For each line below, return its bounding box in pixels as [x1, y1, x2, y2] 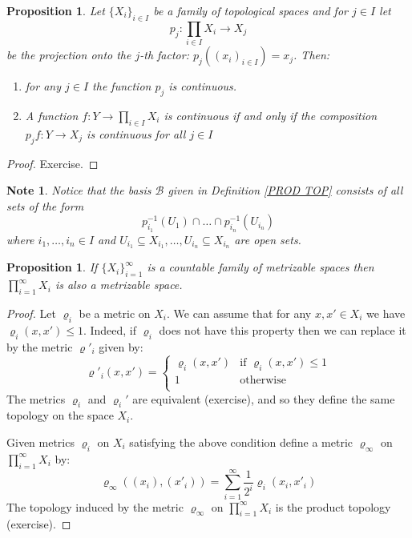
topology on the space [6, 407, 114, 424]
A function [25, 106, 79, 123]
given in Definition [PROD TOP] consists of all [168, 182, 403, 199]
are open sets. [234, 231, 301, 247]
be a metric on [79, 304, 151, 321]
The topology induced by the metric [6, 498, 184, 515]
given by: [99, 338, 143, 355]
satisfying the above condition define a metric [129, 433, 353, 450]
